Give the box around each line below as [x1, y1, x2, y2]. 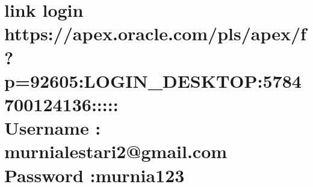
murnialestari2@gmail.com [4, 139, 228, 164]
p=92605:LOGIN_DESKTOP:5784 [4, 68, 302, 93]
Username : [4, 115, 101, 140]
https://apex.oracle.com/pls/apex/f [4, 21, 306, 46]
